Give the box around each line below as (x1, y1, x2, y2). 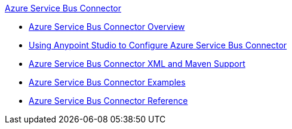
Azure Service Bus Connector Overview (29, 21, 185, 32)
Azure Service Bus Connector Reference (29, 96, 188, 106)
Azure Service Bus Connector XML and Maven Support (29, 59, 245, 69)
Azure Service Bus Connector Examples (29, 77, 186, 87)
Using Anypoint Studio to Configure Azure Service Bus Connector (29, 40, 287, 50)
